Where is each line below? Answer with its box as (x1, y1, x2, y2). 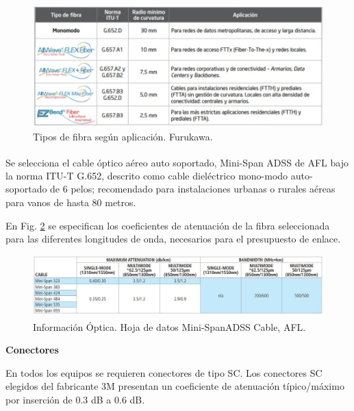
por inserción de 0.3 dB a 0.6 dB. (5, 393, 145, 407)
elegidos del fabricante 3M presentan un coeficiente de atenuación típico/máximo (5, 379, 344, 393)
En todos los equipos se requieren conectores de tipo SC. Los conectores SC (5, 365, 323, 379)
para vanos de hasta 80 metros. (5, 195, 136, 210)
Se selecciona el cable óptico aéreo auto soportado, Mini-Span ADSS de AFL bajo (5, 155, 349, 169)
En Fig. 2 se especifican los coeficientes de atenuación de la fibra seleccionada (5, 218, 330, 232)
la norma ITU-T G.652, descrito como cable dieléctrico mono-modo (5, 168, 288, 182)
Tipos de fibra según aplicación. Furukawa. (33, 129, 213, 144)
